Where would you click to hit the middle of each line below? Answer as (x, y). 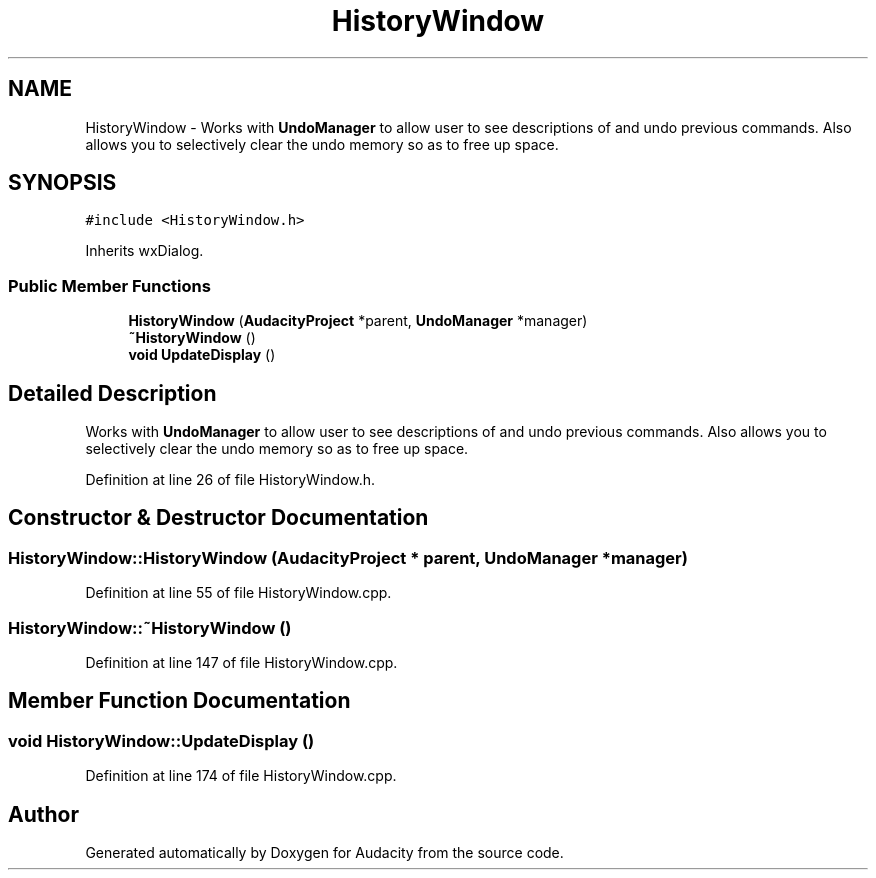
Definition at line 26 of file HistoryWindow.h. (230, 480)
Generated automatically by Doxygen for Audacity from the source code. (324, 853)
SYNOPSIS (62, 183)
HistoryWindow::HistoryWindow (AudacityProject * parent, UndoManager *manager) (348, 557)
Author (43, 814)
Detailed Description (112, 393)
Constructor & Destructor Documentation (218, 518)
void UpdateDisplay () (202, 355)
